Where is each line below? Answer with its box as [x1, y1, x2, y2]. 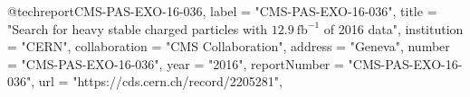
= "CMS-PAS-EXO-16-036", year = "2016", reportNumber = [7, 54, 344, 73]
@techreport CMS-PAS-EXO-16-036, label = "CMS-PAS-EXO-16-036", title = [7, 2, 437, 20]
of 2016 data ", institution [323, 19, 464, 38]
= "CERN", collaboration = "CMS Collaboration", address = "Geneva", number [7, 37, 450, 56]
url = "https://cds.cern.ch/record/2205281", [38, 72, 283, 91]
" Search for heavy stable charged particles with [7, 19, 268, 38]
